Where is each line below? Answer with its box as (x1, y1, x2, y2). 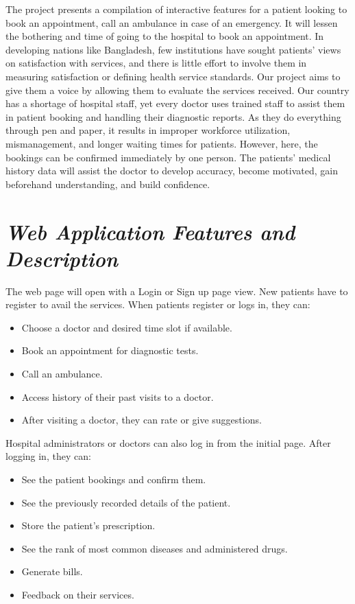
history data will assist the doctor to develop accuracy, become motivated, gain (5, 163, 338, 178)
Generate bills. (21, 564, 83, 579)
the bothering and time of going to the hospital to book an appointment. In (5, 29, 324, 43)
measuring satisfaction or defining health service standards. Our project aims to (5, 69, 341, 83)
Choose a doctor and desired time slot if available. (21, 320, 232, 334)
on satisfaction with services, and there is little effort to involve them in (5, 56, 307, 70)
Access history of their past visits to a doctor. (21, 389, 214, 404)
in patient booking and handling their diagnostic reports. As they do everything (5, 109, 341, 124)
